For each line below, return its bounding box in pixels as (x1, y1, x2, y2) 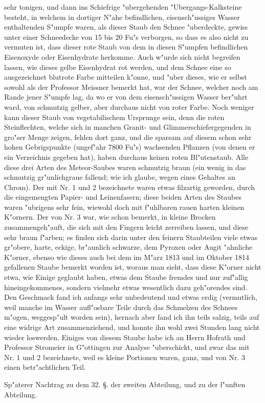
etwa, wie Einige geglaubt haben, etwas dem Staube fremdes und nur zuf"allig (4, 272, 248, 282)
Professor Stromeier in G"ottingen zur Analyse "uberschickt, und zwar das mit (4, 342, 250, 352)
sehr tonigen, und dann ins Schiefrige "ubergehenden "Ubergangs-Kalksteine (4, 2, 242, 12)
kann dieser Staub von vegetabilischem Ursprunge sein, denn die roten (4, 111, 225, 122)
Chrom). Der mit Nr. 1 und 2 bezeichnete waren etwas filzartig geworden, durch (4, 181, 255, 192)
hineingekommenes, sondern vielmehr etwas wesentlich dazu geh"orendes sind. (4, 281, 248, 292)
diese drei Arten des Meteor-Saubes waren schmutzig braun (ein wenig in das (4, 161, 246, 172)
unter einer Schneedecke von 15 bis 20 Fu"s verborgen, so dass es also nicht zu (4, 31, 249, 42)
